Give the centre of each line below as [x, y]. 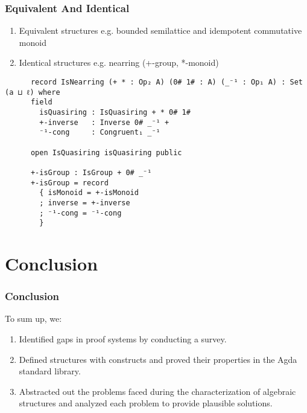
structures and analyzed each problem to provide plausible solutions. [146, 403]
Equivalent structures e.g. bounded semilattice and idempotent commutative [160, 30]
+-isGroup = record [69, 183]
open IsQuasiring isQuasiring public [106, 152]
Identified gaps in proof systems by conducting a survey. [123, 339]
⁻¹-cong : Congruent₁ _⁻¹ [100, 133]
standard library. [50, 371]
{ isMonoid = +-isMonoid [89, 193]
